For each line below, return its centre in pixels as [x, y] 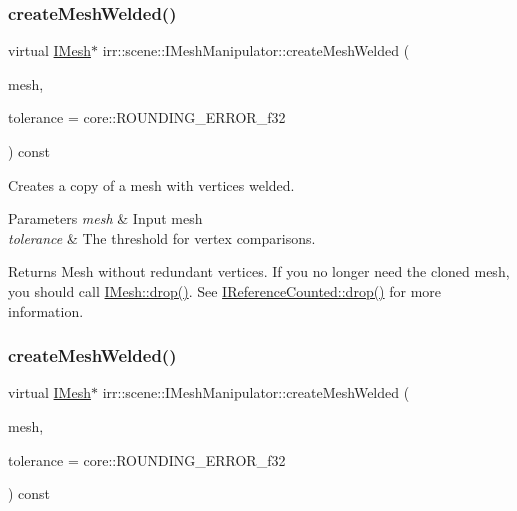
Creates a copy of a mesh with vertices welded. [151, 184]
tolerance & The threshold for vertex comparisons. [162, 237]
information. [46, 310]
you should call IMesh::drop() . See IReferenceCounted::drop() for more [225, 290]
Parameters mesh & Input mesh [105, 218]
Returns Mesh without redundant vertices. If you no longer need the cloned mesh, [259, 271]
